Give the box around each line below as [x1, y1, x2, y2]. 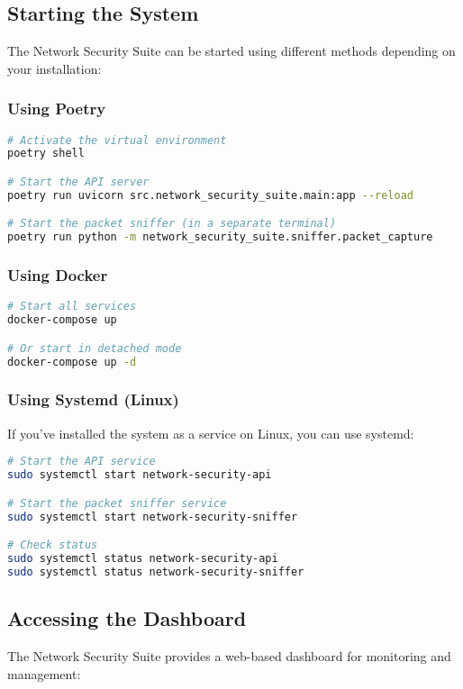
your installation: [7, 59, 102, 77]
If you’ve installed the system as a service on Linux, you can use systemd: [7, 423, 414, 442]
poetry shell [7, 147, 85, 160]
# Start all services [7, 300, 137, 313]
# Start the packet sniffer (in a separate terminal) [7, 217, 337, 231]
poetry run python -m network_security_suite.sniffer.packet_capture [7, 231, 433, 244]
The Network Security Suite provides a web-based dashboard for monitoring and [7, 647, 451, 665]
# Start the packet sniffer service [7, 496, 227, 510]
